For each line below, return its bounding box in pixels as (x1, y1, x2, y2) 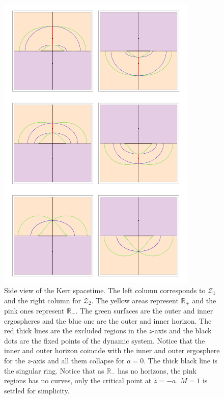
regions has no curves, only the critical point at (4, 375, 152, 386)
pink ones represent (4, 305, 65, 316)
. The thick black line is (144, 355, 218, 365)
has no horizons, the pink (118, 365, 197, 376)
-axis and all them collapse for (31, 355, 125, 365)
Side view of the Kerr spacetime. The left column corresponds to (4, 284, 206, 295)
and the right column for (4, 295, 81, 305)
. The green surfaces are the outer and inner (75, 305, 213, 316)
